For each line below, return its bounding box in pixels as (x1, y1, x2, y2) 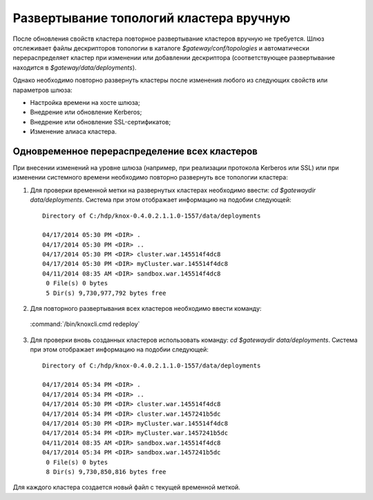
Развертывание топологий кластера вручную (12, 10, 291, 26)
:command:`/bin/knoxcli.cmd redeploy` (30, 320, 140, 328)
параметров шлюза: (12, 86, 73, 94)
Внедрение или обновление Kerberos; (30, 108, 142, 117)
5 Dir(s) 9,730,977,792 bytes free (46, 289, 166, 297)
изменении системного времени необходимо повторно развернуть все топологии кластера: (12, 173, 288, 182)
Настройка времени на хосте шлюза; (30, 98, 141, 106)
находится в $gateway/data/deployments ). (12, 63, 137, 72)
